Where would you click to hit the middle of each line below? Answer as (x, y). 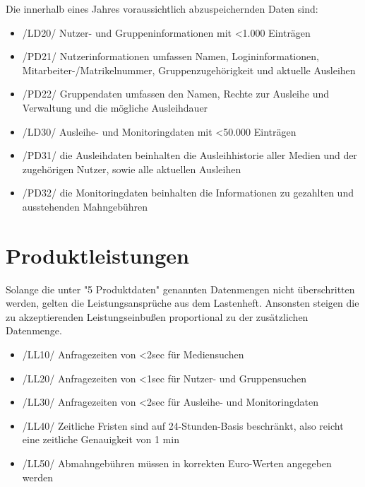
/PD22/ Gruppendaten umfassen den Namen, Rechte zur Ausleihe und (176, 94)
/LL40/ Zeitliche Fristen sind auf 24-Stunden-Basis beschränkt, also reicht (183, 425)
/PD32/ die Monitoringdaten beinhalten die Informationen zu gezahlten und (188, 193)
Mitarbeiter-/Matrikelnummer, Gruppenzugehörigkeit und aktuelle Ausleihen (189, 70)
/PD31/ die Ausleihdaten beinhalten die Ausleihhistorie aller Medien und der (190, 155)
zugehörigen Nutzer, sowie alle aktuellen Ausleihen (132, 169)
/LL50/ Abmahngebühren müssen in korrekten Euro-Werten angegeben (177, 463)
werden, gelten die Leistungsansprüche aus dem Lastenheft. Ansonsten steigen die (182, 303)
